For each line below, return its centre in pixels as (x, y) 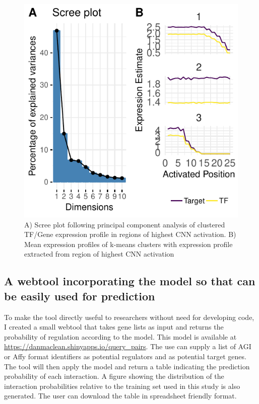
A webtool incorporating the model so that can (130, 281)
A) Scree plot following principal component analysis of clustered (125, 224)
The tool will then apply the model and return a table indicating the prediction (127, 366)
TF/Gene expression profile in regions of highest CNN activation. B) (130, 234)
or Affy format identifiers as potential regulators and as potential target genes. (125, 356)
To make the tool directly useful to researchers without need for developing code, (129, 317)
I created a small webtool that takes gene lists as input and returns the (114, 327)
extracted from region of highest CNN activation (99, 254)
